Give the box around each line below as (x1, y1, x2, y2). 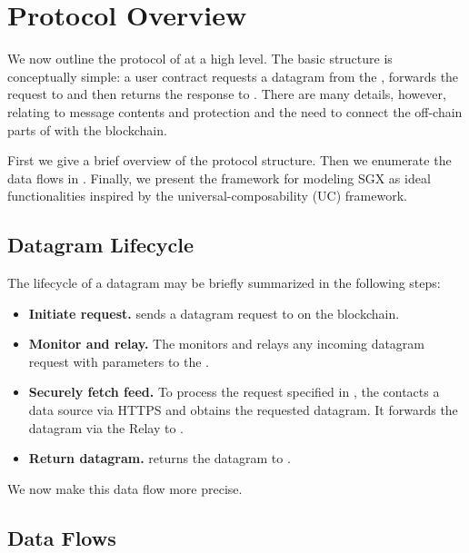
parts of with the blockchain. (7, 120, 167, 139)
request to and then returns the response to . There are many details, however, (7, 84, 446, 104)
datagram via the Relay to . (28, 418, 184, 437)
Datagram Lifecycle (7, 231, 194, 259)
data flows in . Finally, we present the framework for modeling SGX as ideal (7, 168, 431, 187)
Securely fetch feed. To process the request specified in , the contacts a (28, 382, 440, 401)
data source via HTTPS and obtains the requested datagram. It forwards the (28, 400, 458, 420)
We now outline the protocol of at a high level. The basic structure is (7, 49, 393, 68)
